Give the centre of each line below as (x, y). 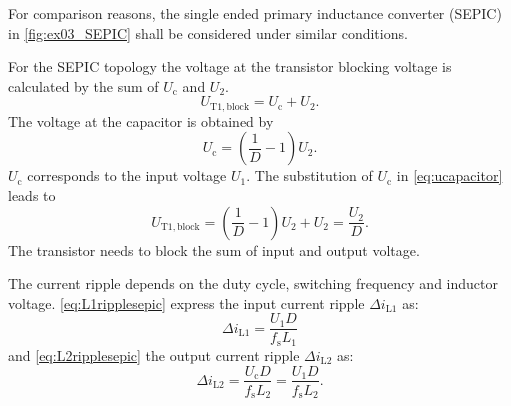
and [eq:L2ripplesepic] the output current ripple (154, 354)
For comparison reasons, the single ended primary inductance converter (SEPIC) (255, 13)
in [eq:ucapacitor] (449, 175)
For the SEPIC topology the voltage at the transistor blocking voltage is (230, 66)
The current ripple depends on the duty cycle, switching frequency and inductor (253, 283)
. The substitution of (309, 175)
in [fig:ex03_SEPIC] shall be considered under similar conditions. (208, 32)
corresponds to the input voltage (127, 175)
